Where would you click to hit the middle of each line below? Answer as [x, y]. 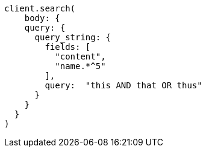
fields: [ [68, 47]
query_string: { [73, 37]
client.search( [40, 8]
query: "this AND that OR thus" [123, 85]
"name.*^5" [80, 66]
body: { [42, 18]
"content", [80, 56]
